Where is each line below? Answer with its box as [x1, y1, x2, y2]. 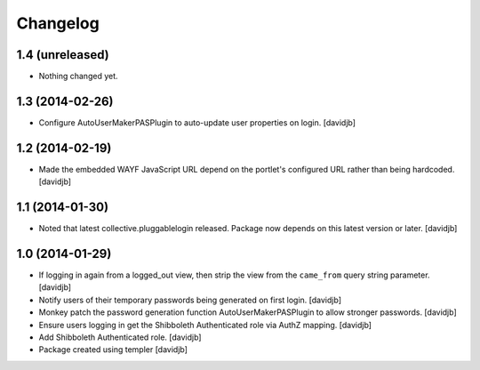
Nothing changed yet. [38, 71, 119, 82]
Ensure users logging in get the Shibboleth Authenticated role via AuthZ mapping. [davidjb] [38, 319, 372, 330]
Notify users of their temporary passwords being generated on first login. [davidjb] [38, 294, 342, 305]
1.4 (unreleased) [16, 47, 110, 62]
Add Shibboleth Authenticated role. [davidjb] [38, 332, 202, 342]
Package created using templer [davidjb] [38, 344, 188, 355]
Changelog [16, 13, 100, 33]
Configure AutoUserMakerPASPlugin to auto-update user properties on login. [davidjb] [38, 117, 356, 128]
